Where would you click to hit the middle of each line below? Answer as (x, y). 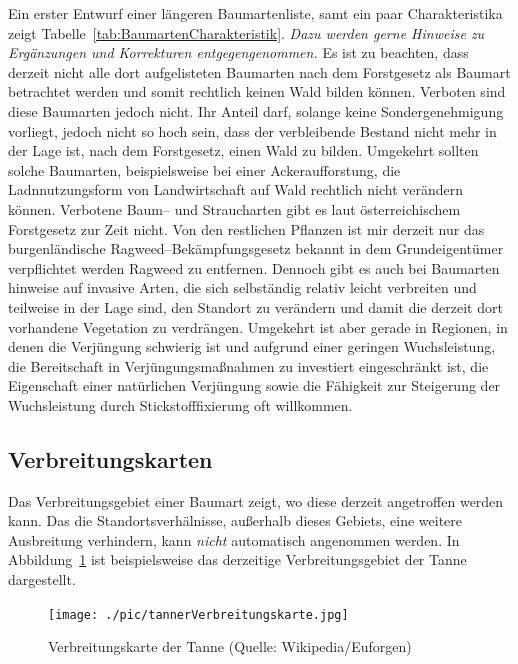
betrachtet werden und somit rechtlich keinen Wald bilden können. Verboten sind (257, 91)
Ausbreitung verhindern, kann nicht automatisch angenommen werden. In (234, 539)
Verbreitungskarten (110, 458)
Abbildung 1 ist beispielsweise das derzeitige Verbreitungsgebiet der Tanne (237, 559)
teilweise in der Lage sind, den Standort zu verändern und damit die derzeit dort (255, 306)
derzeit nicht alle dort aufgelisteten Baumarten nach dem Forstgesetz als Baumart (259, 71)
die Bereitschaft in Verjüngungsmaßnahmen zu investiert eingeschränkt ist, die (248, 365)
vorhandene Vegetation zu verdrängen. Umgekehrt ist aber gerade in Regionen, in (258, 326)
